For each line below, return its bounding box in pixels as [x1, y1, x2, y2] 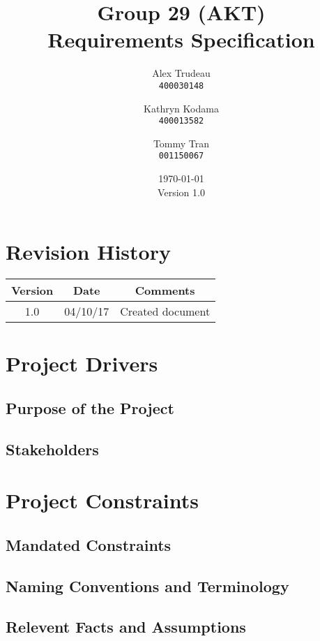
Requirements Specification [47, 25, 315, 54]
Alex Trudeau [152, 66, 211, 80]
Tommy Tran [153, 135, 210, 150]
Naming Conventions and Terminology [6, 575, 289, 596]
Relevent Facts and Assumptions [6, 616, 246, 638]
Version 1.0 [158, 184, 205, 199]
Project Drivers [6, 349, 158, 378]
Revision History [6, 237, 171, 266]
